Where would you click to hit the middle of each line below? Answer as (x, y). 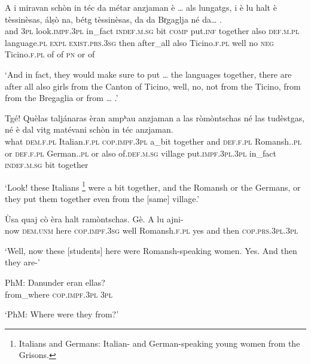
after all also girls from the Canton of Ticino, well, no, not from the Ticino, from (153, 86)
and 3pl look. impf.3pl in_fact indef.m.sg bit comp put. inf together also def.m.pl (152, 31)
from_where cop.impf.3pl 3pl (59, 294)
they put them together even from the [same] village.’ (102, 198)
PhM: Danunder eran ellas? (55, 282)
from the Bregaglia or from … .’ (62, 98)
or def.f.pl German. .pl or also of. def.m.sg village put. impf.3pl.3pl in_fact (141, 153)
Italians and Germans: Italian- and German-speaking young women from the (159, 343)
